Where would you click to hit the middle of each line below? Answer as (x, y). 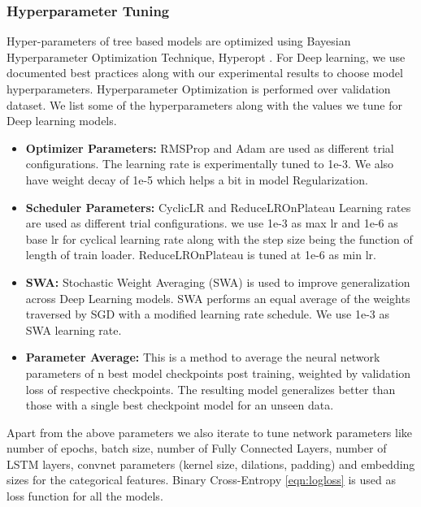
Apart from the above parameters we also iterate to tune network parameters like (210, 432)
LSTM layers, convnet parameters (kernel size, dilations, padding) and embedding (211, 464)
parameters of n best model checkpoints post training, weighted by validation (218, 373)
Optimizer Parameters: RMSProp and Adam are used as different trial (210, 147)
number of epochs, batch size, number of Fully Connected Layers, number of (197, 448)
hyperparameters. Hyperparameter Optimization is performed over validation (199, 89)
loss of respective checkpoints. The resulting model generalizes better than (210, 389)
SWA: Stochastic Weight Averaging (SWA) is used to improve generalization (218, 282)
